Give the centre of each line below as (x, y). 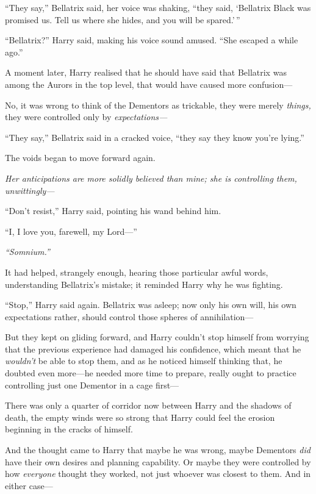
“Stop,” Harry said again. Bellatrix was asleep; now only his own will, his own (151, 305)
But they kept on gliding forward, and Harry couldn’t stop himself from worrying (157, 337)
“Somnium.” (27, 252)
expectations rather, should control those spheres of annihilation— (129, 316)
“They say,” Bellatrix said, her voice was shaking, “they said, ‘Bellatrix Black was (158, 7)
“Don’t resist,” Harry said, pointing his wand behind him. (113, 211)
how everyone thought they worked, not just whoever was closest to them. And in (158, 474)
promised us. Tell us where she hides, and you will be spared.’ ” (123, 19)
